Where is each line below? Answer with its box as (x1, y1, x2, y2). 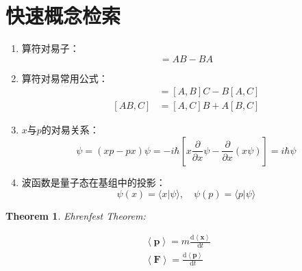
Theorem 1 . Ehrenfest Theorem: (5, 208, 146, 222)
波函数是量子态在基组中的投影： (21, 175, 166, 189)
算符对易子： (21, 41, 79, 55)
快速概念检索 (5, 1, 121, 29)
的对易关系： (41, 122, 99, 137)
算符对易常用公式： (21, 70, 108, 85)
